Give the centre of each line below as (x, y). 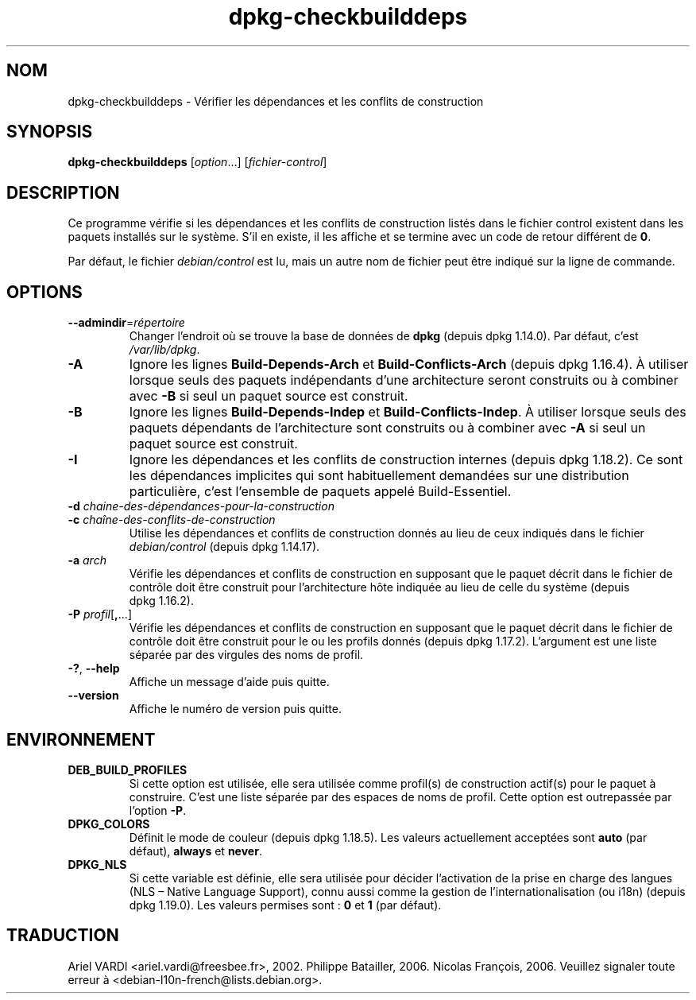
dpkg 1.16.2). (161, 601)
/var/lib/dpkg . (164, 350)
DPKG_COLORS (109, 824)
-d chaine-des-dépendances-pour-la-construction (201, 506)
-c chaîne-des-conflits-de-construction (172, 520)
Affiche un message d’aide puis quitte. (229, 682)
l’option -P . (158, 810)
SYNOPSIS (50, 132)
